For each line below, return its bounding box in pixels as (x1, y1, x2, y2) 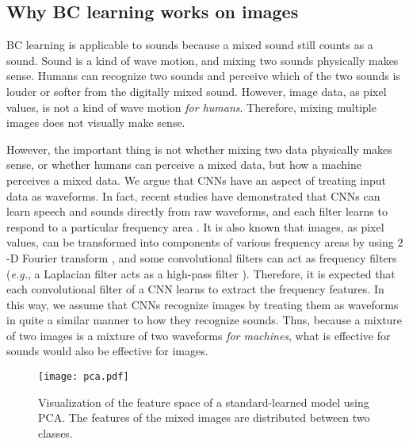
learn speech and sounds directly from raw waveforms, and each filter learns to (6, 203, 388, 220)
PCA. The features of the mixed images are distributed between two (38, 409, 370, 426)
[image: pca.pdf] (38, 371, 129, 383)
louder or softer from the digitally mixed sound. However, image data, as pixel (6, 82, 387, 99)
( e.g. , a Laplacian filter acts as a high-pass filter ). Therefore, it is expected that (6, 265, 396, 281)
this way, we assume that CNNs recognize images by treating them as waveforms (6, 296, 399, 312)
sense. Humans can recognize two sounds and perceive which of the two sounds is (6, 67, 400, 84)
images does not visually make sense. (6, 114, 185, 131)
